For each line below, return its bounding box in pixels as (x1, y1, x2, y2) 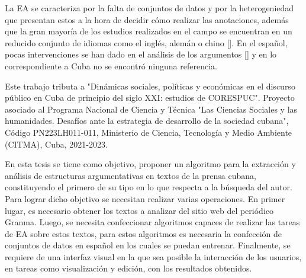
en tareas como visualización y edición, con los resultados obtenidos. (5, 262, 252, 274)
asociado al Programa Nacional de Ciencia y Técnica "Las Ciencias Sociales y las (5, 103, 298, 115)
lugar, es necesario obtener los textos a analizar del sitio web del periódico (5, 204, 273, 216)
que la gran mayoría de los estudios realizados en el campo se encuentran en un (5, 25, 292, 37)
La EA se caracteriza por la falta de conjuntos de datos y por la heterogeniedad (5, 2, 294, 14)
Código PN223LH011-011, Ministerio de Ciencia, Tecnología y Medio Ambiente (5, 126, 292, 138)
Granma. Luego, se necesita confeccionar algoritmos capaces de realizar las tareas (5, 216, 300, 228)
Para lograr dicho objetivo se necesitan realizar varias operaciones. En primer (5, 192, 285, 204)
